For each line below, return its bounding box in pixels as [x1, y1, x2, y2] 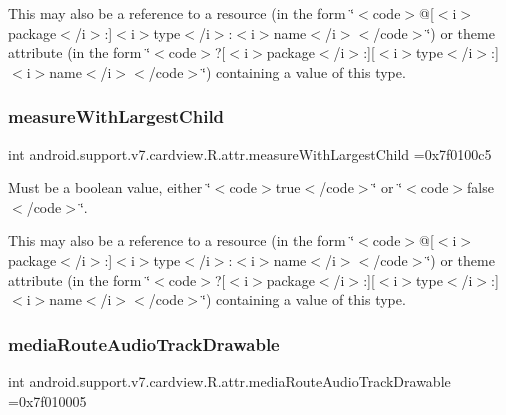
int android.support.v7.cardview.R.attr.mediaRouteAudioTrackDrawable [8, 370, 451, 391]
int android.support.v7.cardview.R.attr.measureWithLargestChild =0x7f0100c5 [8, 143, 492, 164]
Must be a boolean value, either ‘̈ [8, 177, 211, 198]
